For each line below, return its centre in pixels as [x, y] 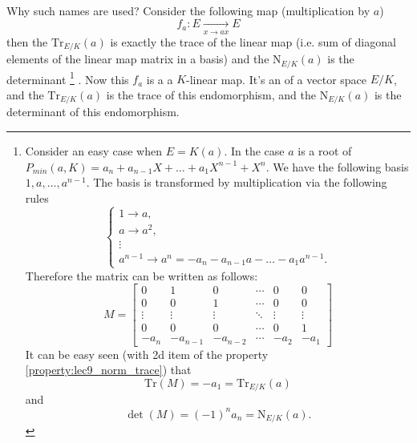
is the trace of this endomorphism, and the [211, 94]
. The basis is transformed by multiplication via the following [237, 182]
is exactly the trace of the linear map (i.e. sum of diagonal [253, 41]
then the [27, 41]
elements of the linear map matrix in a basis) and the [138, 59]
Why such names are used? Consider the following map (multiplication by [188, 10]
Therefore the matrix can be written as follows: [142, 275]
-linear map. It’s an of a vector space [277, 79]
